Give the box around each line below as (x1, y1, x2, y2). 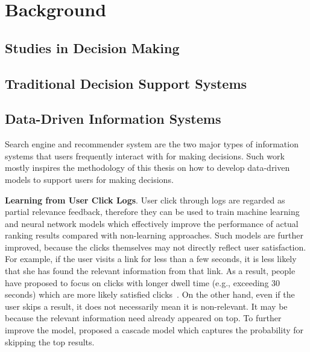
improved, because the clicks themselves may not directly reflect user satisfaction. (5, 240, 306, 253)
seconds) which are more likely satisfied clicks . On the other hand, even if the (5, 288, 295, 301)
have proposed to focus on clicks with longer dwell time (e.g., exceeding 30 (5, 276, 280, 289)
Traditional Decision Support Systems (5, 74, 247, 92)
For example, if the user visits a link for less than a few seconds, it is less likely (5, 252, 297, 265)
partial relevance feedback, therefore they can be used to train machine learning (5, 205, 300, 218)
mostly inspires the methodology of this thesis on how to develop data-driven (5, 161, 290, 174)
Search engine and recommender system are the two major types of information (5, 138, 299, 150)
